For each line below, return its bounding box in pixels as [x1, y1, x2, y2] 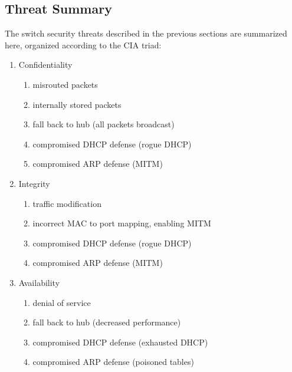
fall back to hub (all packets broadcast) [32, 118, 175, 130]
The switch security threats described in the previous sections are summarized [5, 27, 287, 39]
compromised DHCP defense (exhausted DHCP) [32, 335, 208, 348]
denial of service [32, 296, 91, 308]
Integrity [18, 177, 50, 189]
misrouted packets [32, 78, 98, 90]
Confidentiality [18, 58, 73, 71]
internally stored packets [32, 98, 122, 110]
